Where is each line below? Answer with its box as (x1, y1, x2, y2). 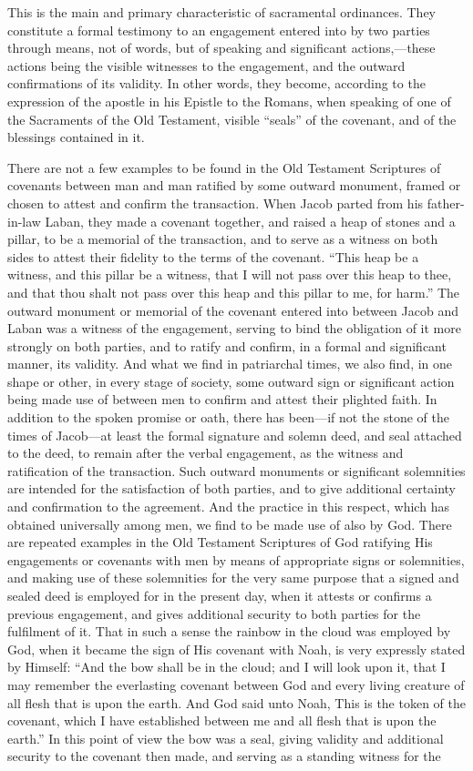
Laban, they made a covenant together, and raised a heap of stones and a (45, 211, 456, 230)
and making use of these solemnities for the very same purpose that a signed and (7, 568, 459, 587)
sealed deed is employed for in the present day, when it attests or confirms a (7, 586, 432, 604)
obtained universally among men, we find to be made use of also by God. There (7, 514, 452, 533)
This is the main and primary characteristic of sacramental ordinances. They (7, 3, 436, 21)
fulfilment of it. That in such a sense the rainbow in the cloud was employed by (7, 622, 451, 641)
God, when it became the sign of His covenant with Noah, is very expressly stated (7, 639, 466, 658)
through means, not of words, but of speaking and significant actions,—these (7, 38, 436, 57)
